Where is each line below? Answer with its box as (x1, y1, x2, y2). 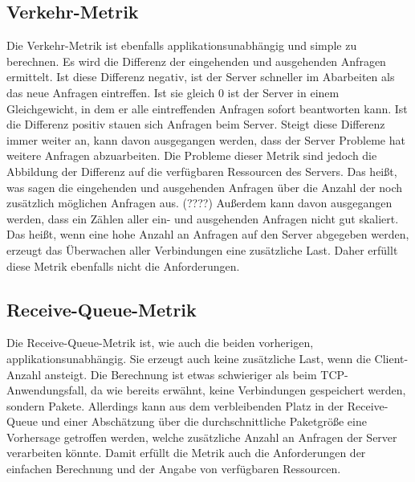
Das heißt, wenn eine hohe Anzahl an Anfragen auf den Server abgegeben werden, (6, 226, 409, 243)
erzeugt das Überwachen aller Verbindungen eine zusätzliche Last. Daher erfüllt (6, 241, 398, 258)
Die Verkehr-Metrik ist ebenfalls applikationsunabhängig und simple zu (6, 37, 357, 54)
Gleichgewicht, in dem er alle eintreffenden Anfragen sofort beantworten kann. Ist (6, 100, 408, 116)
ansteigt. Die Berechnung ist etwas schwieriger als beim (44, 366, 317, 382)
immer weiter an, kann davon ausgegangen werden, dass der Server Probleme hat (6, 131, 405, 148)
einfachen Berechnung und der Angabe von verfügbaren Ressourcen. (6, 460, 341, 477)
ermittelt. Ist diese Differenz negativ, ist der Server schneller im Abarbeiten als (6, 68, 395, 85)
